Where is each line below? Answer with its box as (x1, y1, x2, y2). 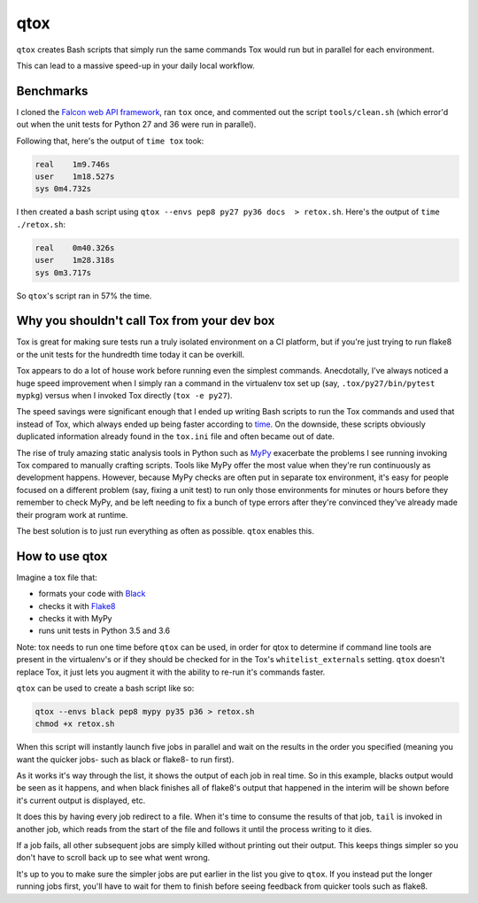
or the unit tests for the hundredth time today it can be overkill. (16, 349, 245, 359)
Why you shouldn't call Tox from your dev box (16, 313, 275, 328)
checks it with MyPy (38, 613, 112, 623)
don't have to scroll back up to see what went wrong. (16, 853, 211, 863)
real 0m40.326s (35, 243, 115, 252)
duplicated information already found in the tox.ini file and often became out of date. (16, 431, 335, 442)
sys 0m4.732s (35, 184, 92, 194)
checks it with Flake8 (38, 600, 116, 611)
